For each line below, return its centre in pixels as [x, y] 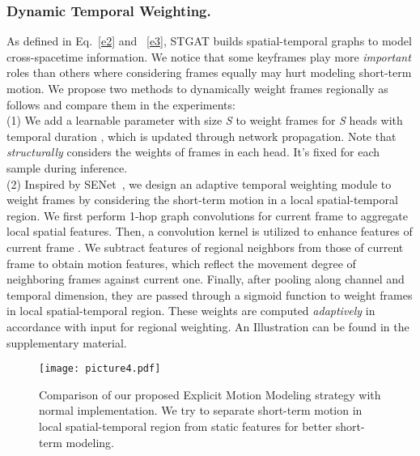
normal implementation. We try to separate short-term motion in [201, 410]
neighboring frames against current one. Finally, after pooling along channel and [206, 279]
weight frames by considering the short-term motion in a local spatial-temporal [202, 200]
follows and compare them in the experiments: [121, 104]
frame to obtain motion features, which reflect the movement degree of [181, 263]
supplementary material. [67, 342]
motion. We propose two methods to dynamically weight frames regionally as [197, 88]
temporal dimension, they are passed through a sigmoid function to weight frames [210, 294]
